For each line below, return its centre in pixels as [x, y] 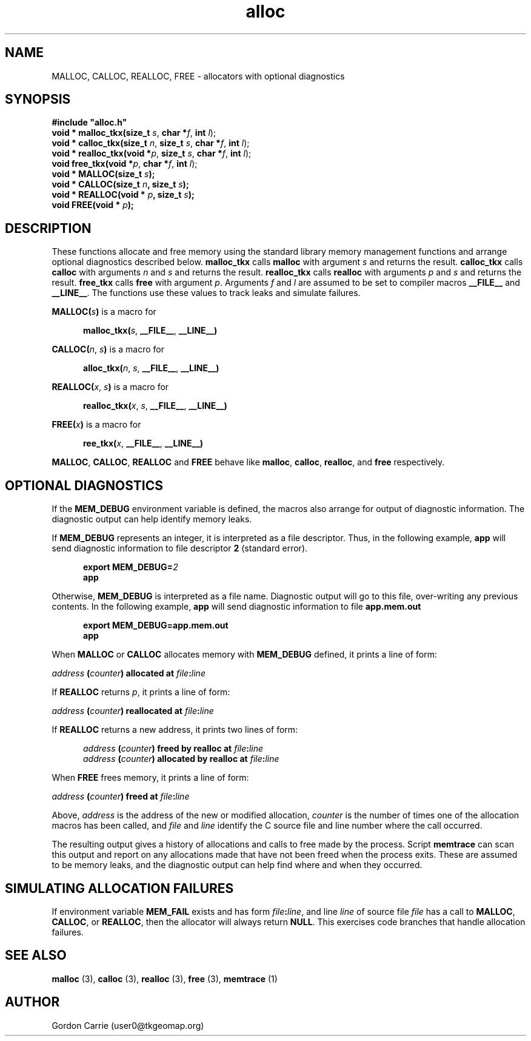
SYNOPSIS [38, 99]
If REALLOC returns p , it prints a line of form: [141, 692]
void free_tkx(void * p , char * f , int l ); [125, 164]
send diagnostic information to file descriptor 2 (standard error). [180, 548]
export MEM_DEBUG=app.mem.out [156, 625]
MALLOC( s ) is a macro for [104, 312]
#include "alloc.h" [89, 123]
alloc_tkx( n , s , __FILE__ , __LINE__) [151, 368]
